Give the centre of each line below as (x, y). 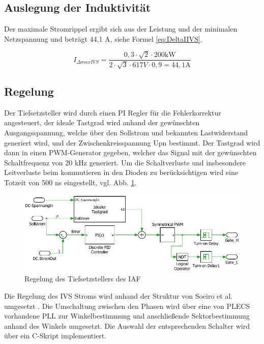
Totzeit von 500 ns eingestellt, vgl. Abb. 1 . (70, 182)
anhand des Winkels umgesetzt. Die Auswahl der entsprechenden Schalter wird (127, 325)
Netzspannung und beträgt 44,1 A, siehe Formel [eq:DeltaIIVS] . (103, 38)
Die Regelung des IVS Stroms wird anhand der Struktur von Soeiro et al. (119, 295)
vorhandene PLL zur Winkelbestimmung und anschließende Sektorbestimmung (127, 316)
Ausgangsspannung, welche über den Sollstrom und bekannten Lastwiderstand (126, 133)
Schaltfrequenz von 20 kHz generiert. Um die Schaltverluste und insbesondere (125, 162)
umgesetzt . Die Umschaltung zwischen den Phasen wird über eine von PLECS (127, 306)
